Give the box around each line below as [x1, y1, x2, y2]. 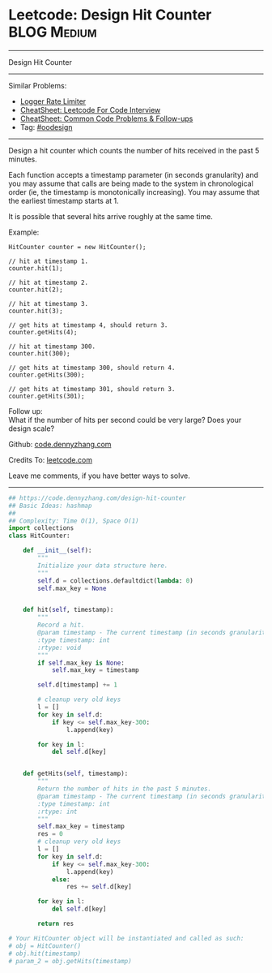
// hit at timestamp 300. [8, 342, 96, 351]
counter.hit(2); [8, 286, 63, 294]
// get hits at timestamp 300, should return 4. [8, 364, 176, 372]
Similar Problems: [8, 80, 67, 90]
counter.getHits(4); [8, 328, 79, 336]
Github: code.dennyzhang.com [8, 439, 112, 449]
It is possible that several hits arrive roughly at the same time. [8, 211, 213, 221]
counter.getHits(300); [8, 371, 85, 379]
